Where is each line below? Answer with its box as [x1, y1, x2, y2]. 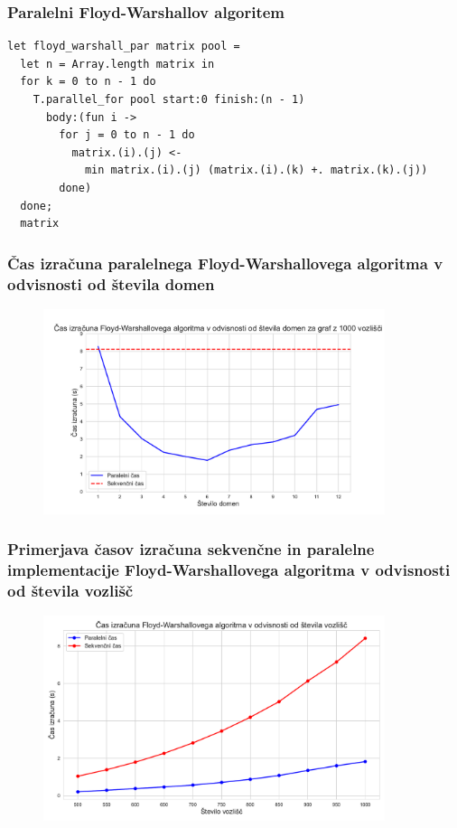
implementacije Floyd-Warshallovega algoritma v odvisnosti [7, 558, 451, 580]
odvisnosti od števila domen [7, 272, 215, 295]
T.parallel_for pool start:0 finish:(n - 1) [33, 93, 305, 106]
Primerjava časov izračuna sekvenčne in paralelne [7, 538, 375, 560]
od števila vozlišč [7, 579, 134, 601]
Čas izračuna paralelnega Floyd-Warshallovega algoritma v [7, 251, 443, 274]
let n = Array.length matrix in [20, 57, 215, 71]
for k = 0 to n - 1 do [20, 75, 156, 89]
